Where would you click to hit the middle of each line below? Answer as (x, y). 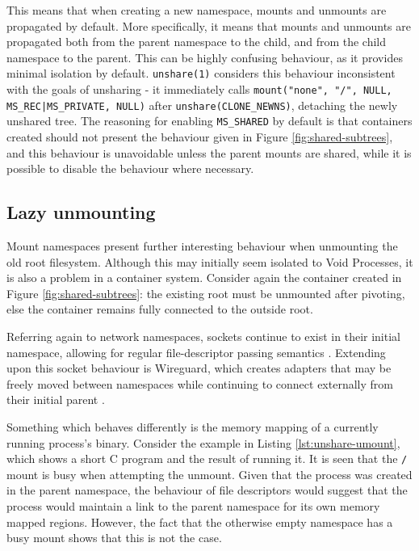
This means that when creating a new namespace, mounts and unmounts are (197, 10)
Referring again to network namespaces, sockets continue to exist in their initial (203, 336)
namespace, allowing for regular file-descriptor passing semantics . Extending (196, 352)
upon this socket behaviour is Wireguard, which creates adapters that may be (199, 368)
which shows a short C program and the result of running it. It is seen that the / (207, 458)
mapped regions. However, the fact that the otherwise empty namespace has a (200, 522)
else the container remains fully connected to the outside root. (160, 309)
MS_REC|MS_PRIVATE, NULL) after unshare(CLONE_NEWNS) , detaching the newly (202, 105)
